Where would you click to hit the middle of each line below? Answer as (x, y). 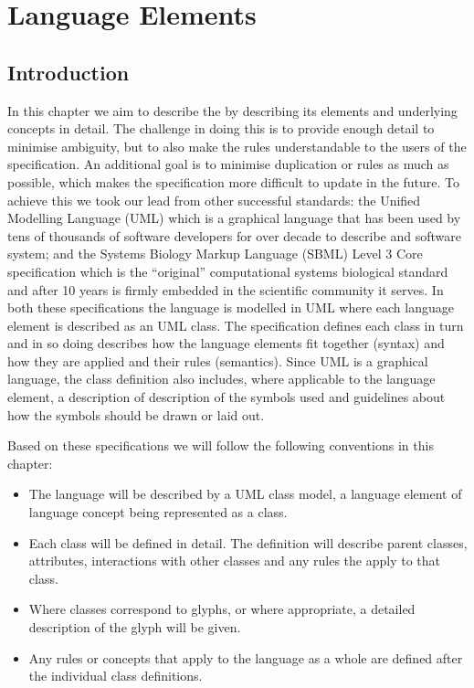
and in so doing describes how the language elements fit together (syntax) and (226, 343)
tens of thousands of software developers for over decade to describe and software (234, 235)
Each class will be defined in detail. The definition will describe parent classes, (248, 542)
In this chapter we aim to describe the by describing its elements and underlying (232, 110)
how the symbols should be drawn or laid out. (136, 414)
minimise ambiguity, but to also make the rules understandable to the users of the (237, 146)
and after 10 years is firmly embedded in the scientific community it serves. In (226, 289)
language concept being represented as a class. (158, 512)
